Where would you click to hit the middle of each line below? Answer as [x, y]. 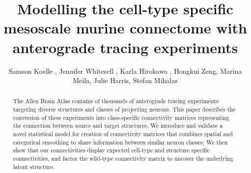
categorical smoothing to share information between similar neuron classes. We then [120, 142]
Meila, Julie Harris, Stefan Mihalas [125, 80]
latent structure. [34, 166]
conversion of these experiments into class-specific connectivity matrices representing [121, 117]
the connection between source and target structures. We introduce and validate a [118, 126]
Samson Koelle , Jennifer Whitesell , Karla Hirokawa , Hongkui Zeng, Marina [125, 71]
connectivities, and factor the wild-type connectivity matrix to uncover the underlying [123, 159]
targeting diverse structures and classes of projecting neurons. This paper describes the [124, 109]
